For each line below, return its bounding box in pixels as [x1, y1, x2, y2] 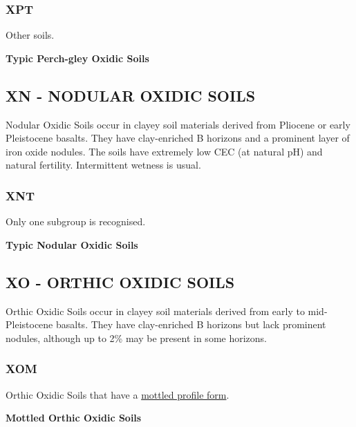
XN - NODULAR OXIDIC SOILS [6, 84, 256, 106]
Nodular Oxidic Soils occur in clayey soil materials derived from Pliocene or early [6, 117, 350, 131]
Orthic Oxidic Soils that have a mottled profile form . [6, 387, 229, 401]
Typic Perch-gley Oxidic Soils [6, 50, 149, 65]
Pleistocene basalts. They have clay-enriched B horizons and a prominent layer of [6, 131, 350, 145]
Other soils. [6, 28, 55, 42]
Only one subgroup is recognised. [6, 214, 146, 229]
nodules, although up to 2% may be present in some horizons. [6, 330, 267, 345]
